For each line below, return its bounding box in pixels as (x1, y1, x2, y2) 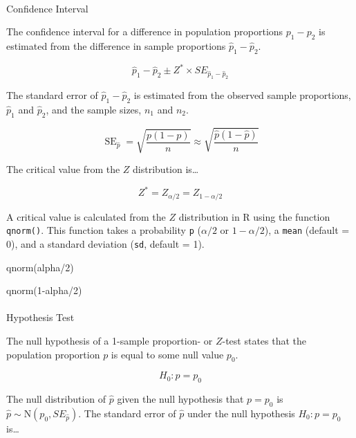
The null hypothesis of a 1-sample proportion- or (6, 333, 213, 347)
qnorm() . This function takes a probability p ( (6, 223, 201, 237)
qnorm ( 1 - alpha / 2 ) (6, 283, 82, 298)
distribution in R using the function (178, 209, 330, 223)
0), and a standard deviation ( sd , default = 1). (6, 236, 205, 250)
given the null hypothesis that (117, 392, 244, 406)
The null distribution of (6, 392, 106, 406)
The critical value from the (6, 162, 120, 176)
